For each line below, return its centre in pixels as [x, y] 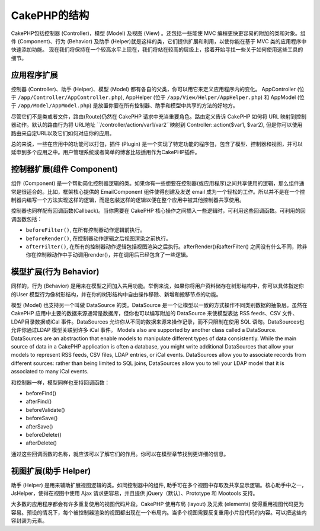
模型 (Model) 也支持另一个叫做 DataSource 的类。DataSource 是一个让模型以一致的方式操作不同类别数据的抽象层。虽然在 [159, 305]
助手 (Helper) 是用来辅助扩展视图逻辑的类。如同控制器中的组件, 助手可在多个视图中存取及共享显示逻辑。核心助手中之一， [159, 485]
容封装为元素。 [29, 521]
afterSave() [39, 426]
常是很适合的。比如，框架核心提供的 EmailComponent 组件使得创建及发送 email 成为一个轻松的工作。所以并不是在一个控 [158, 191]
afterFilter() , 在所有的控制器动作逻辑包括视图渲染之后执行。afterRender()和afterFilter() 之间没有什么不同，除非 [167, 247]
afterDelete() [41, 443]
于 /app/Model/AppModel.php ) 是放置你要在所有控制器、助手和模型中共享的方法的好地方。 [124, 105]
